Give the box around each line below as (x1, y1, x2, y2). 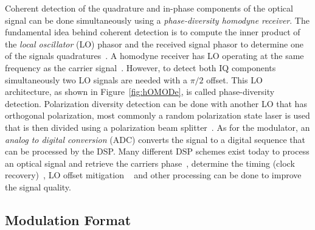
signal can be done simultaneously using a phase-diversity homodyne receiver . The (5, 13, 310, 26)
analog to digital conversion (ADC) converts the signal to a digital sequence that (5, 133, 305, 145)
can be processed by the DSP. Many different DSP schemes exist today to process (5, 145, 310, 158)
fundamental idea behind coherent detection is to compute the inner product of (5, 26, 300, 38)
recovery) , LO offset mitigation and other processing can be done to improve (5, 169, 302, 181)
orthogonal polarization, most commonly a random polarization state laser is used (5, 109, 310, 122)
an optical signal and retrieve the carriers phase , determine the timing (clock (5, 156, 295, 169)
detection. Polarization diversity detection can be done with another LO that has (5, 97, 307, 110)
